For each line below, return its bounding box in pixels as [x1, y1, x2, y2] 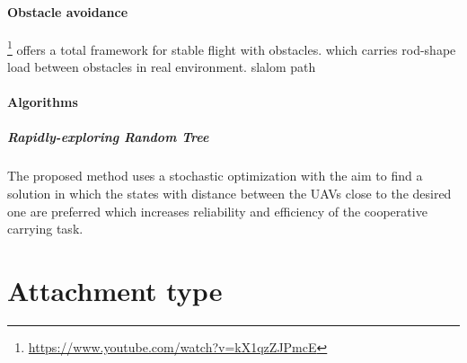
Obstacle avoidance [7, 2, 128, 21]
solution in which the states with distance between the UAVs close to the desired [7, 183, 452, 202]
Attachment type [7, 271, 223, 308]
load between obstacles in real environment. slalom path [7, 58, 316, 76]
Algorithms [7, 93, 78, 111]
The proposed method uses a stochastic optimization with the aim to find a [7, 166, 423, 185]
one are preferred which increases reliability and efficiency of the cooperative [7, 201, 427, 220]
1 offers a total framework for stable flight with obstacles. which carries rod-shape [7, 37, 456, 58]
